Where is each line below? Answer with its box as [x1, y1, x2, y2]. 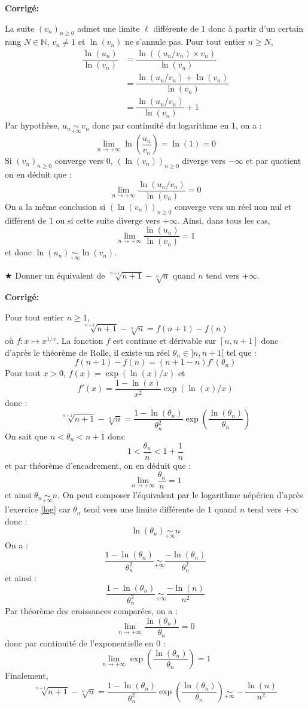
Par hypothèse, [5, 119, 60, 132]
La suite [5, 22, 35, 34]
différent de [5, 213, 47, 226]
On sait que [5, 429, 48, 442]
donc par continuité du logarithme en [92, 119, 229, 132]
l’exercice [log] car [5, 503, 71, 515]
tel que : [226, 346, 257, 358]
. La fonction [56, 334, 103, 347]
